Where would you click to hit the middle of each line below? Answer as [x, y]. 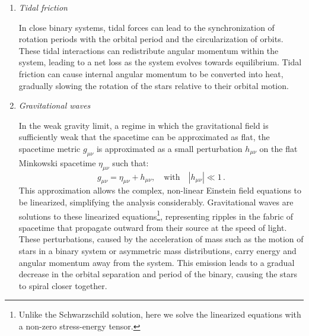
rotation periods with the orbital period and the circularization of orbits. [151, 39]
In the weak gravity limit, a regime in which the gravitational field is [144, 125]
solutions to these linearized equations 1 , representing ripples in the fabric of [156, 215]
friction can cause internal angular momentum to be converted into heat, [151, 73]
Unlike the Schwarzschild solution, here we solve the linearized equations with [160, 314]
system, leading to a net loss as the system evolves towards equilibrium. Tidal [160, 62]
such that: [130, 162]
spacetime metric [50, 148]
